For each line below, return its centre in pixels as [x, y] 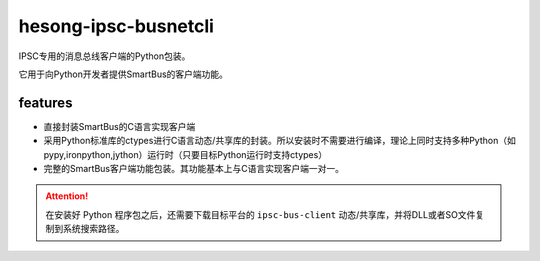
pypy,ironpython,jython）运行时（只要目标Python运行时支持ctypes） [185, 154]
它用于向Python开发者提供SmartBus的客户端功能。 [123, 74]
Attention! [67, 196]
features [45, 102]
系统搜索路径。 [93, 229]
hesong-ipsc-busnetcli [116, 26]
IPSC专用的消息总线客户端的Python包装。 [104, 56]
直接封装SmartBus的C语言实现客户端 [119, 126]
